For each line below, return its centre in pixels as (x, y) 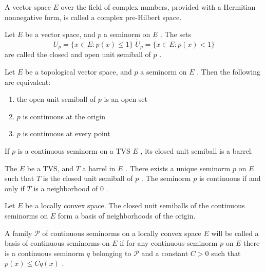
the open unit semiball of (56, 99)
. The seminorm (166, 178)
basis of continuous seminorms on (57, 243)
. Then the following (229, 72)
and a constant (165, 253)
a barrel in (99, 168)
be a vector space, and (60, 34)
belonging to (112, 253)
